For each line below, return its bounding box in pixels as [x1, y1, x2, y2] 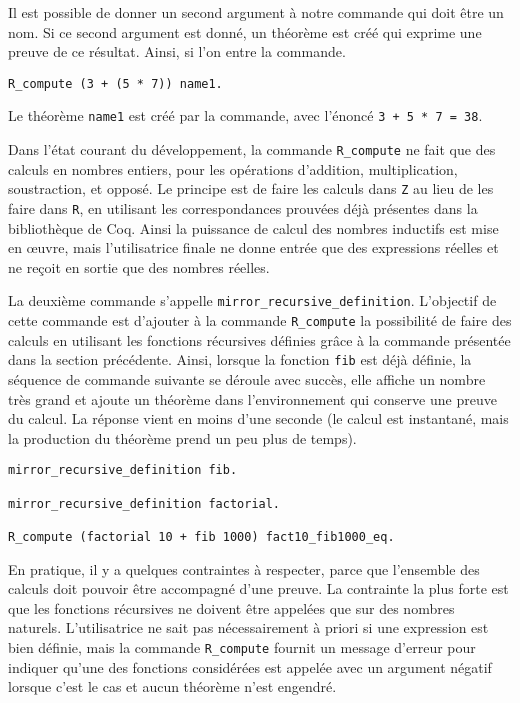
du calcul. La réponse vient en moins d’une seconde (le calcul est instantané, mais [8, 408, 509, 429]
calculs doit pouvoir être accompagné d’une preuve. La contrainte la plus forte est [8, 578, 509, 599]
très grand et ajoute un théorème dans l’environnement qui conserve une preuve [8, 388, 497, 409]
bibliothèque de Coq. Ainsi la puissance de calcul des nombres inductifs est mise [8, 217, 499, 238]
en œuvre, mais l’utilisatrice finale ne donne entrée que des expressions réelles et [8, 237, 499, 258]
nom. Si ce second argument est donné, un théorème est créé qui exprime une [8, 21, 482, 42]
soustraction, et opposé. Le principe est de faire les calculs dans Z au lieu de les [8, 178, 494, 199]
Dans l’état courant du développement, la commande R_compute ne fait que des [8, 139, 496, 160]
